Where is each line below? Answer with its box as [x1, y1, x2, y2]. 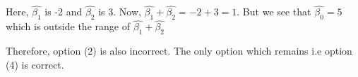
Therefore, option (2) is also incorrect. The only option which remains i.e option [6, 43, 352, 58]
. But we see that [237, 4, 311, 19]
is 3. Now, [98, 4, 141, 19]
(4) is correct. [6, 57, 64, 71]
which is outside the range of [6, 19, 130, 34]
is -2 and [44, 4, 83, 19]
